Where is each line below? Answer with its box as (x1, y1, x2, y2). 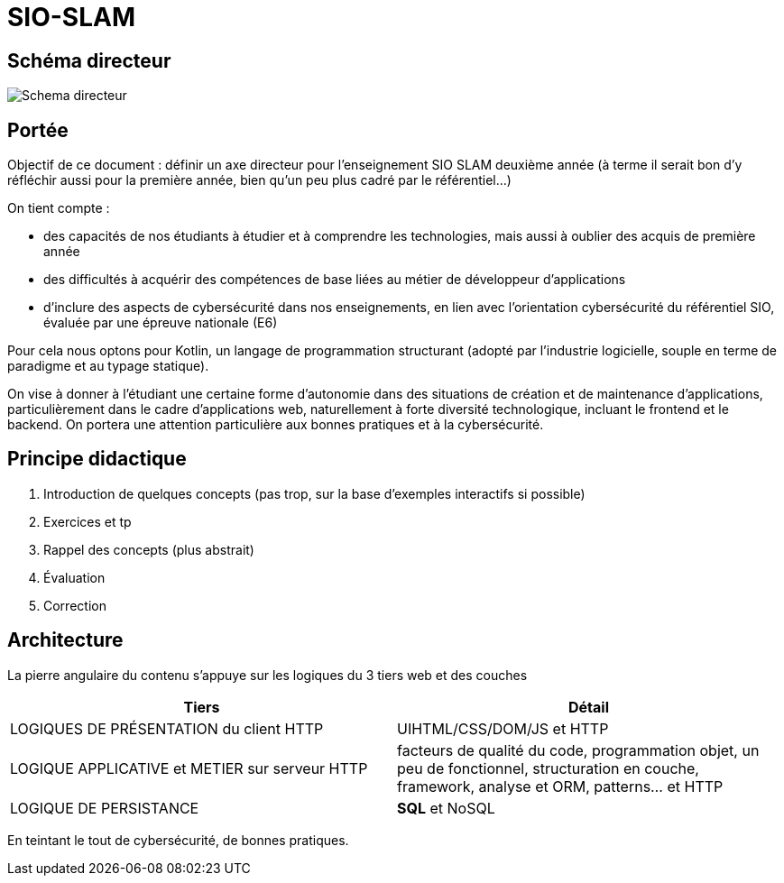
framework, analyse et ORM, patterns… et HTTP (397, 777, 724, 796)
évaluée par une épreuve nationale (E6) (43, 315, 278, 331)
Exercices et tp (43, 513, 132, 529)
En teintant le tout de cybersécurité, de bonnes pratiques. (7, 832, 349, 848)
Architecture (7, 629, 124, 652)
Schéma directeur (7, 49, 171, 72)
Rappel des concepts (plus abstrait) (43, 541, 254, 557)
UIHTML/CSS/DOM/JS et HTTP (397, 719, 609, 738)
